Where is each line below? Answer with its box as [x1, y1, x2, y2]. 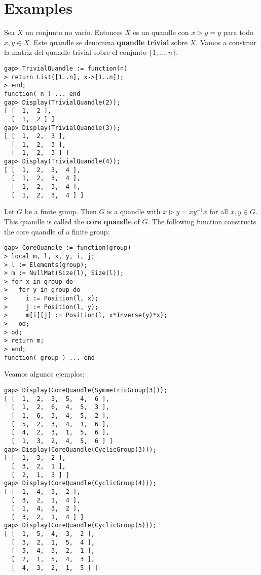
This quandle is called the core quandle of [4, 216, 140, 226]
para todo [223, 27, 254, 38]
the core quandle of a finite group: [4, 226, 110, 236]
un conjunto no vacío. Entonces [25, 27, 123, 38]
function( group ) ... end [4, 354, 95, 361]
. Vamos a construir [196, 37, 257, 47]
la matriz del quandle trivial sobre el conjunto [4, 47, 146, 57]
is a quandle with [107, 206, 161, 217]
